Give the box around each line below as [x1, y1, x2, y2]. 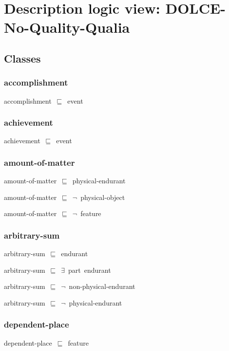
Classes [4, 50, 41, 66]
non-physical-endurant [69, 281, 135, 291]
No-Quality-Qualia [4, 17, 130, 37]
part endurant [68, 264, 111, 275]
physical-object [80, 192, 125, 202]
